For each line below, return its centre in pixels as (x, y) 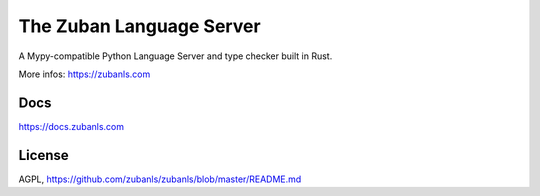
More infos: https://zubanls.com (84, 74)
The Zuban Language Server (139, 26)
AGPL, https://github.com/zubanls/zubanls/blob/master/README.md (160, 179)
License (43, 155)
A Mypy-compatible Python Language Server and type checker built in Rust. (175, 56)
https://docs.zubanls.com (71, 126)
